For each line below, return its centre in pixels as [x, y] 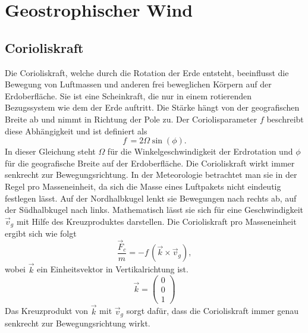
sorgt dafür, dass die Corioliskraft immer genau [213, 311]
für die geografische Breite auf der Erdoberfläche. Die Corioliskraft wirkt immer [150, 163]
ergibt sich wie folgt [41, 233]
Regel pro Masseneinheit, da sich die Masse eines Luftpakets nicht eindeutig [143, 186]
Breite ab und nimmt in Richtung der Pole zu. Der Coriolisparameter [131, 119]
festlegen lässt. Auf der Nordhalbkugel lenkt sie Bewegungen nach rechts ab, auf [151, 198]
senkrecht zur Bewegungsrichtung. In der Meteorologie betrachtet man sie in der [151, 175]
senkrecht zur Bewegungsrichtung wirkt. [78, 323]
